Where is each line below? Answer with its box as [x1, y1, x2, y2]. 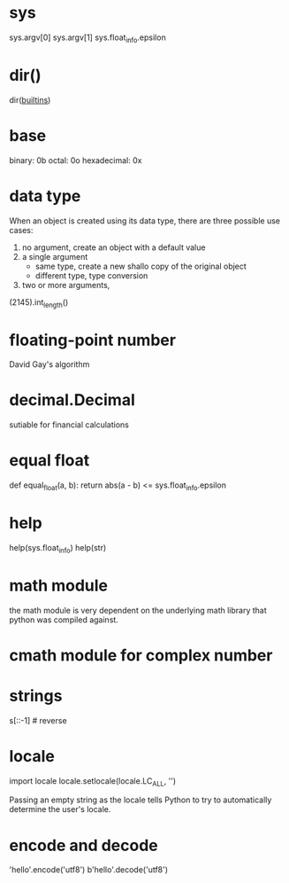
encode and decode [9, 835, 158, 856]
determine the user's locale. [9, 804, 111, 815]
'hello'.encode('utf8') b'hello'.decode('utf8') [9, 864, 169, 875]
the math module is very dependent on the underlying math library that [9, 605, 267, 615]
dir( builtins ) [9, 94, 51, 105]
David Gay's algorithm [9, 359, 90, 370]
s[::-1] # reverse [9, 715, 68, 725]
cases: [9, 224, 34, 235]
